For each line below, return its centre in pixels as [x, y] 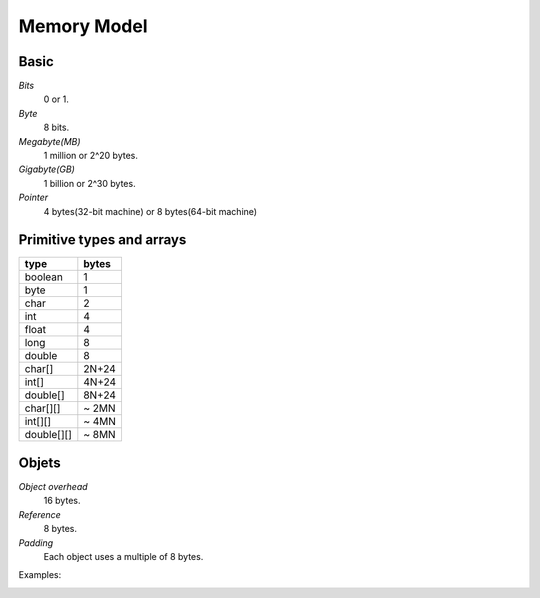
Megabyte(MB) [49, 141]
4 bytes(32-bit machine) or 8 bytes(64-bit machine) [150, 211]
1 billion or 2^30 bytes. [89, 183]
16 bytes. [62, 501]
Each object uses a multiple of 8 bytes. [123, 556]
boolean [44, 277]
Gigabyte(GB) [46, 169]
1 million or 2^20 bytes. [91, 156]
